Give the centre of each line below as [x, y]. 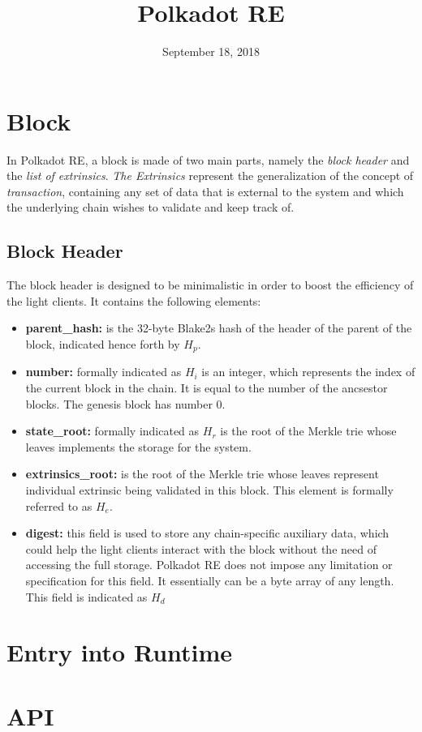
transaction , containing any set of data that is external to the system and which [205, 191]
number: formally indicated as [103, 372]
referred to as [59, 505]
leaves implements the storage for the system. [138, 446]
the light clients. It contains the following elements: [134, 300]
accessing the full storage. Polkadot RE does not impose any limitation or [209, 565]
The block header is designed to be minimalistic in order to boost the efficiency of [210, 285]
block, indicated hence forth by [103, 344]
